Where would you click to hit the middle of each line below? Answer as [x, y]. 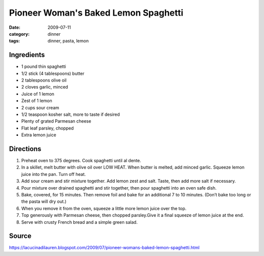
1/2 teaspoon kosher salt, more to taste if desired [70, 114]
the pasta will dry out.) [44, 202]
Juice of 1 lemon [38, 94]
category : [19, 34]
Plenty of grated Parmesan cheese [56, 121]
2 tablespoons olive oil [44, 80]
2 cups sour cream [40, 107]
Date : [15, 27]
